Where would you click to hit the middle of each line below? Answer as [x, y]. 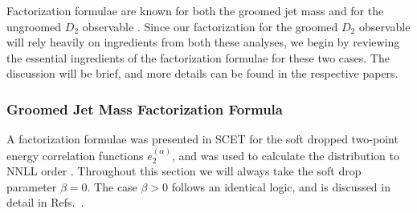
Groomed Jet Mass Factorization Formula [145, 109]
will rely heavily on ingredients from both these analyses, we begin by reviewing [203, 42]
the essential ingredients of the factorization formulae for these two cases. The [198, 57]
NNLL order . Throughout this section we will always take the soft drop [184, 171]
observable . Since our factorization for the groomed [210, 26]
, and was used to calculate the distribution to [285, 155]
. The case [112, 186]
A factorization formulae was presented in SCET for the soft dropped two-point [202, 139]
